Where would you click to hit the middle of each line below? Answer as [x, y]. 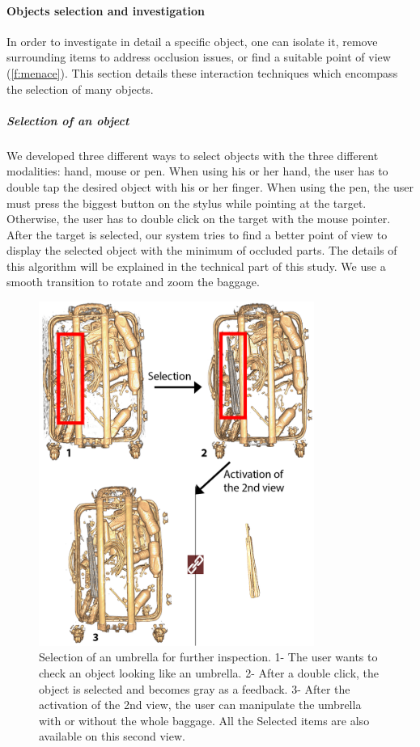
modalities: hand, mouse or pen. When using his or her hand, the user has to [197, 171]
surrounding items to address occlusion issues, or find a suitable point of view [199, 57]
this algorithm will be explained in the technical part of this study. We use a [196, 266]
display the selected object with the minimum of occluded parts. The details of [202, 250]
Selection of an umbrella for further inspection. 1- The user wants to [208, 657]
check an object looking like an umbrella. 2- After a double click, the [209, 673]
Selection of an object [68, 120]
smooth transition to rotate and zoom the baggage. [133, 282]
